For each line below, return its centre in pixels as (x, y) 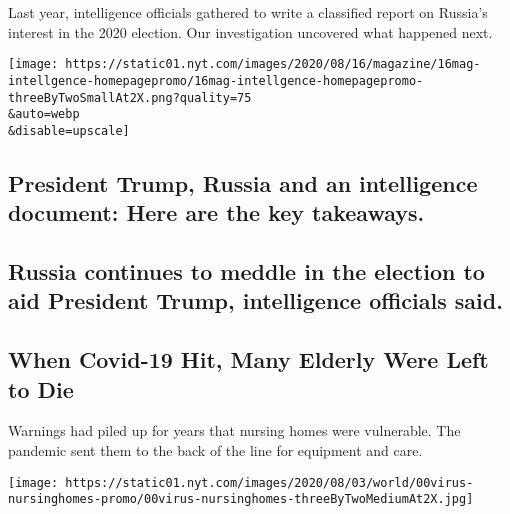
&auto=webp (44, 114)
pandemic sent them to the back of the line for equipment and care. (215, 450)
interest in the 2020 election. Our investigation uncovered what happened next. (250, 31)
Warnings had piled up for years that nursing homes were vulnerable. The (234, 430)
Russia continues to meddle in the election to (246, 271)
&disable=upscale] (69, 130)
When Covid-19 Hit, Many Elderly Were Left (248, 359)
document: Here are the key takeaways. (216, 212)
